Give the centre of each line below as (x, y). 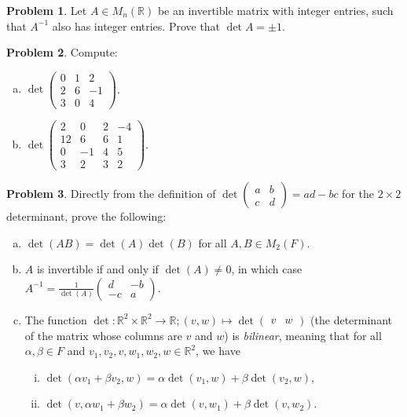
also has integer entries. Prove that (136, 26)
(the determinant (351, 319)
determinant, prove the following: (86, 216)
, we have (218, 351)
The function (56, 319)
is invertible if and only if (97, 269)
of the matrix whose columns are (103, 335)
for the (358, 194)
